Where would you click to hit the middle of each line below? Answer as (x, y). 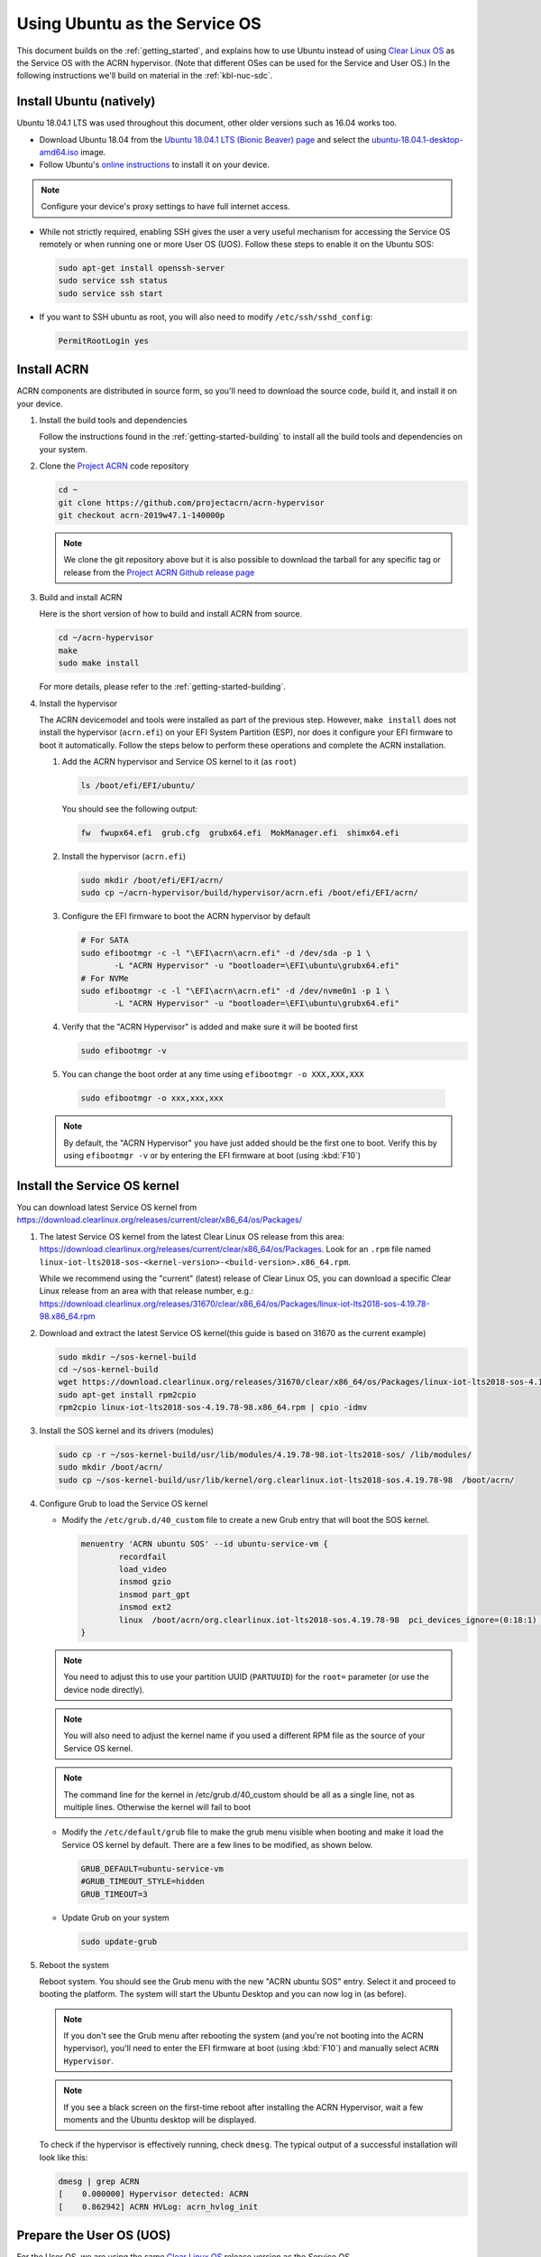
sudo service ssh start (111, 293)
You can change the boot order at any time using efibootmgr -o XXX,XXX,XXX (213, 1074)
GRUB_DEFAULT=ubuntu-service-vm (152, 1868)
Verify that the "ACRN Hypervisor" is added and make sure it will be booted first (210, 1027)
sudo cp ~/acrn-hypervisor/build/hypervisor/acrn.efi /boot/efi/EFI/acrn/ (250, 893)
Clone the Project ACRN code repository (114, 466)
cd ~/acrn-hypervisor (106, 638)
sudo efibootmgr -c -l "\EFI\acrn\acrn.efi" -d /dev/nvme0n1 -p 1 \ (235, 991)
